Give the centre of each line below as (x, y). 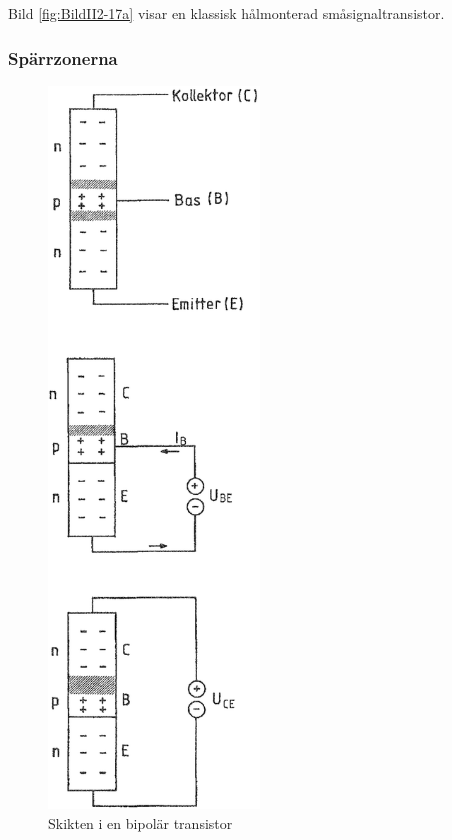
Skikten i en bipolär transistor (140, 823)
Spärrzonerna (63, 57)
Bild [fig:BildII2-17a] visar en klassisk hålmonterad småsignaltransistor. (226, 13)
